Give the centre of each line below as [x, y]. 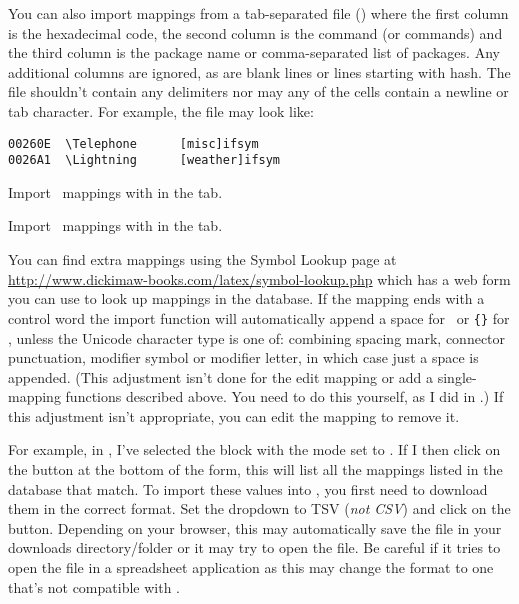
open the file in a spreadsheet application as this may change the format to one [251, 567]
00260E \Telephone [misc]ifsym [133, 143]
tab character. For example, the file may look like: [161, 110]
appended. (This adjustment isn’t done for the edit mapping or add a [221, 376]
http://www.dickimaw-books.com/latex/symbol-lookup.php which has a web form [259, 278]
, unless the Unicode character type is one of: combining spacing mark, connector [257, 337]
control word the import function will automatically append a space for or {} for [259, 317]
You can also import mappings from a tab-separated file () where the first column [258, 13]
